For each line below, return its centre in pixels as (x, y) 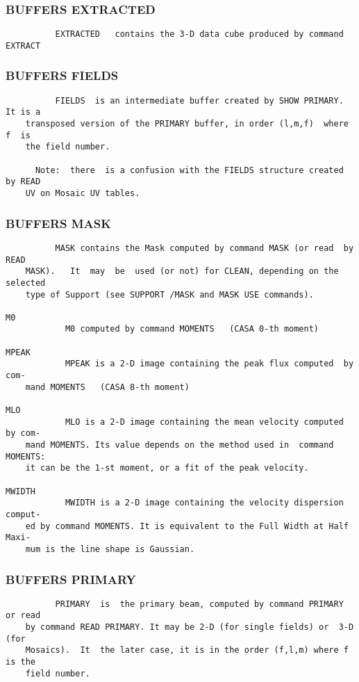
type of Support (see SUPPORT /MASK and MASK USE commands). (169, 294)
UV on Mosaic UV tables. (83, 193)
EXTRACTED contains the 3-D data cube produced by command (199, 34)
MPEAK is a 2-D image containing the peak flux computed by (209, 364)
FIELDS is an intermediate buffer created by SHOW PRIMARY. (199, 100)
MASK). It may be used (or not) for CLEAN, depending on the (182, 271)
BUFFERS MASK (59, 223)
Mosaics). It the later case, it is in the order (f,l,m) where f (187, 650)
